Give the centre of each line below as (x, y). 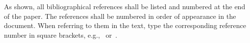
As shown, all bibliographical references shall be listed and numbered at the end (125, 6)
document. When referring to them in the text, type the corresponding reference (125, 25)
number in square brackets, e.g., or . (61, 35)
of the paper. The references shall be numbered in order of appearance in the (120, 16)
